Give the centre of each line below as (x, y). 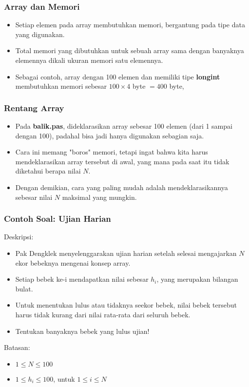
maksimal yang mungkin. (99, 197)
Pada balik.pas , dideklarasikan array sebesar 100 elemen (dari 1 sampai (124, 126)
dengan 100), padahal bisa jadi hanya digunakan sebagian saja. (110, 135)
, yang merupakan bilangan (197, 279)
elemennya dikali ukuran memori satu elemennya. (89, 60)
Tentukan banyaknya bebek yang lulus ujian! (82, 331)
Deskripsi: (19, 237)
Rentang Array (34, 107)
